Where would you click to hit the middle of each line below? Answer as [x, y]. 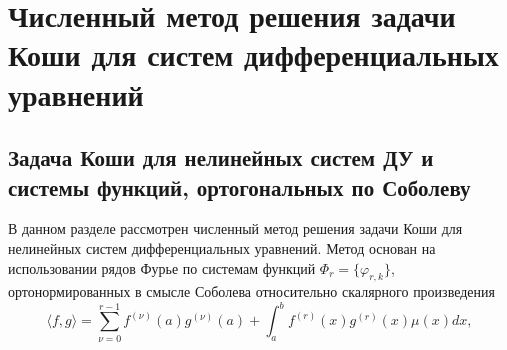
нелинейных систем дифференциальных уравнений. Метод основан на [222, 247]
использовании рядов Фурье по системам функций [162, 267]
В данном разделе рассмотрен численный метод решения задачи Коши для [235, 228]
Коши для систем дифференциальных [253, 54]
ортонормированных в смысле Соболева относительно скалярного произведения [251, 291]
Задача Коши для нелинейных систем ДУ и [221, 157]
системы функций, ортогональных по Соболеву [239, 186]
